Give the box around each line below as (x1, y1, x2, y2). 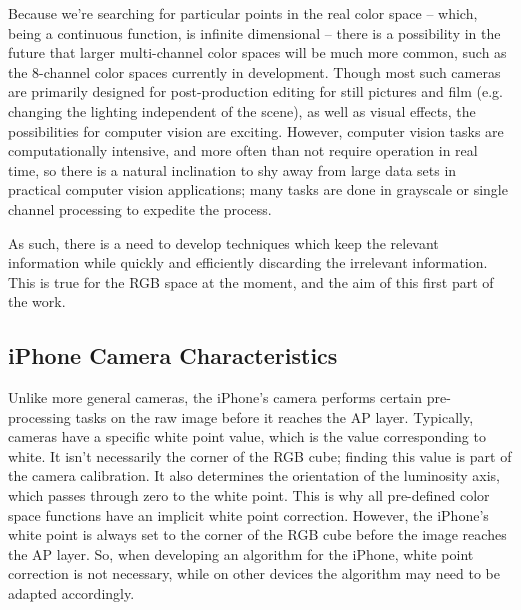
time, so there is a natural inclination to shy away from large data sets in (8, 159, 457, 180)
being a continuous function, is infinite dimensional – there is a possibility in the (8, 22, 501, 43)
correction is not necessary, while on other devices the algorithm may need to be (8, 563, 501, 584)
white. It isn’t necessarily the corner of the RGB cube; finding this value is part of (8, 445, 512, 466)
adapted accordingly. (8, 583, 135, 604)
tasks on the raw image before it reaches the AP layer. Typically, (75, 406, 474, 427)
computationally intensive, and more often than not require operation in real (8, 140, 478, 161)
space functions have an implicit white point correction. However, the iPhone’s (8, 504, 489, 525)
